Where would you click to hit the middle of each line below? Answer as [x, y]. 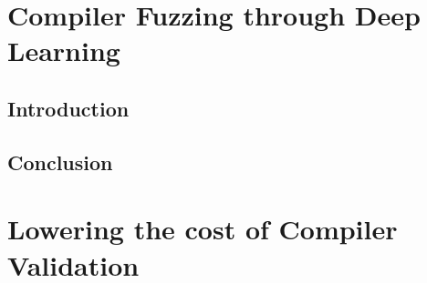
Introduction [68, 108]
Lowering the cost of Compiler [203, 229]
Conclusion [60, 162]
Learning [64, 51]
